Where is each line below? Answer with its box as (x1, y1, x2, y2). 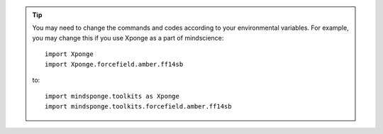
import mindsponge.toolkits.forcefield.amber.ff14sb (45, 102, 232, 110)
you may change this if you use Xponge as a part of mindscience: (32, 33, 224, 42)
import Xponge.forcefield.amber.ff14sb (45, 60, 184, 68)
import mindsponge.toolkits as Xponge (45, 92, 180, 101)
